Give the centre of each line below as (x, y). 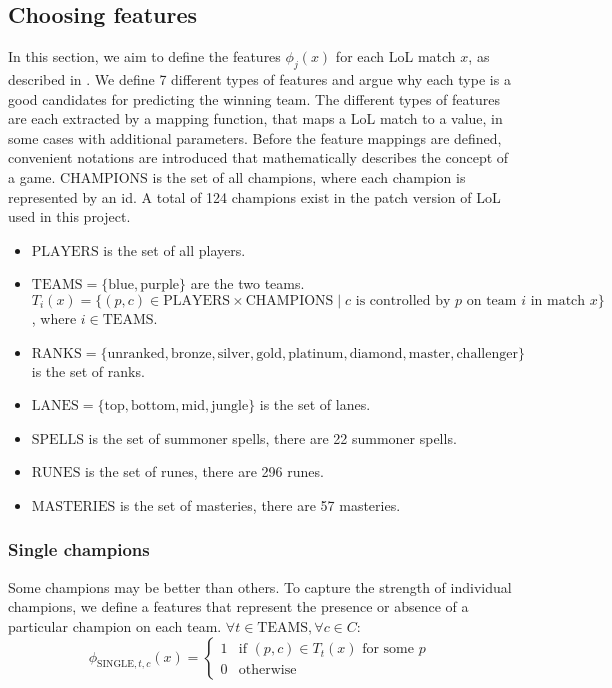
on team (491, 300)
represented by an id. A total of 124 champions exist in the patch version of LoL (254, 196)
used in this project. (69, 216)
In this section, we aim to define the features (144, 56)
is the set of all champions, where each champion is (309, 176)
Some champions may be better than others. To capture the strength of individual (260, 586)
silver (234, 353)
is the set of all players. (174, 249)
